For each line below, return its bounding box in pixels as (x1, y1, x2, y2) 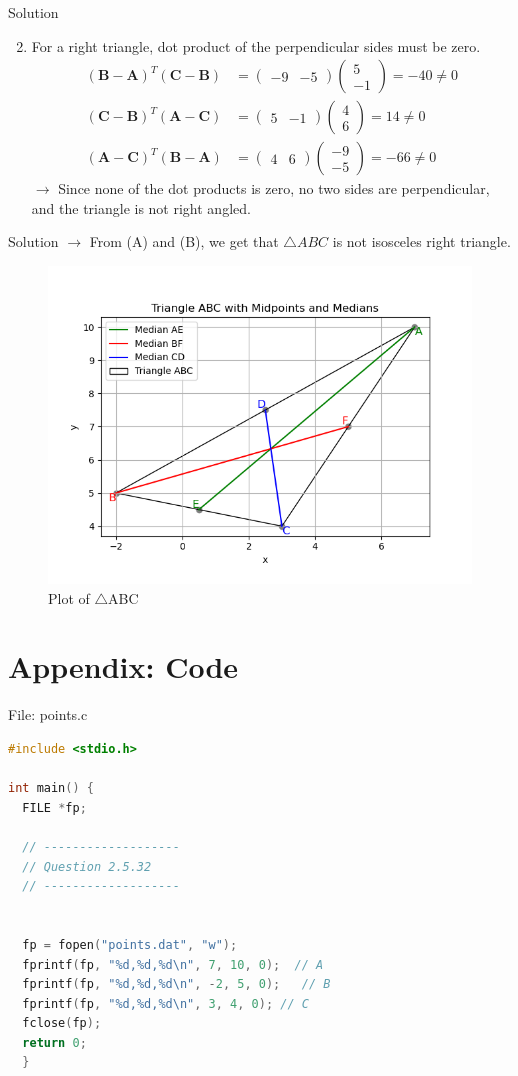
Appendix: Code (8, 646, 239, 687)
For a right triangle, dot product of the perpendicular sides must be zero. (31, 35, 481, 56)
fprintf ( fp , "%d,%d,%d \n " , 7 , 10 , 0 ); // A (22, 957, 324, 972)
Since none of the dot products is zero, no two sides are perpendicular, (58, 178, 490, 199)
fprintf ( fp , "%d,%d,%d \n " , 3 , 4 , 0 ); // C (22, 996, 309, 1011)
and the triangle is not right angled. (31, 197, 251, 218)
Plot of (48, 587, 90, 608)
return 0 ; (22, 1035, 87, 1050)
